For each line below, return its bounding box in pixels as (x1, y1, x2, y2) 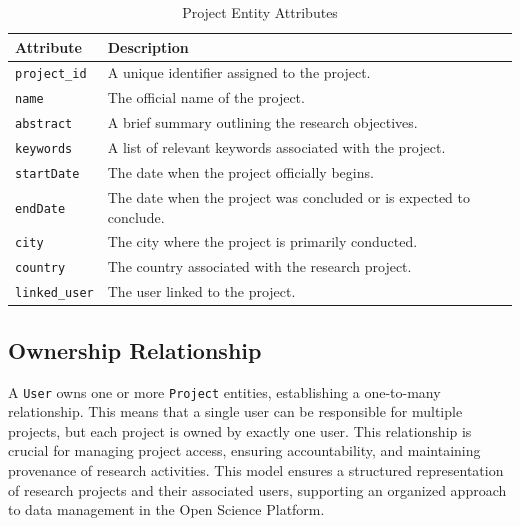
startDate (15, 167, 80, 182)
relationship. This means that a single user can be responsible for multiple (8, 401, 463, 422)
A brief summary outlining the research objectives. (107, 112, 418, 133)
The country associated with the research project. (107, 256, 412, 277)
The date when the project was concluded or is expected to (107, 186, 470, 207)
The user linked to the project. (107, 281, 296, 302)
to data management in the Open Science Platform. (8, 499, 325, 520)
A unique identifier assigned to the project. (107, 62, 371, 83)
